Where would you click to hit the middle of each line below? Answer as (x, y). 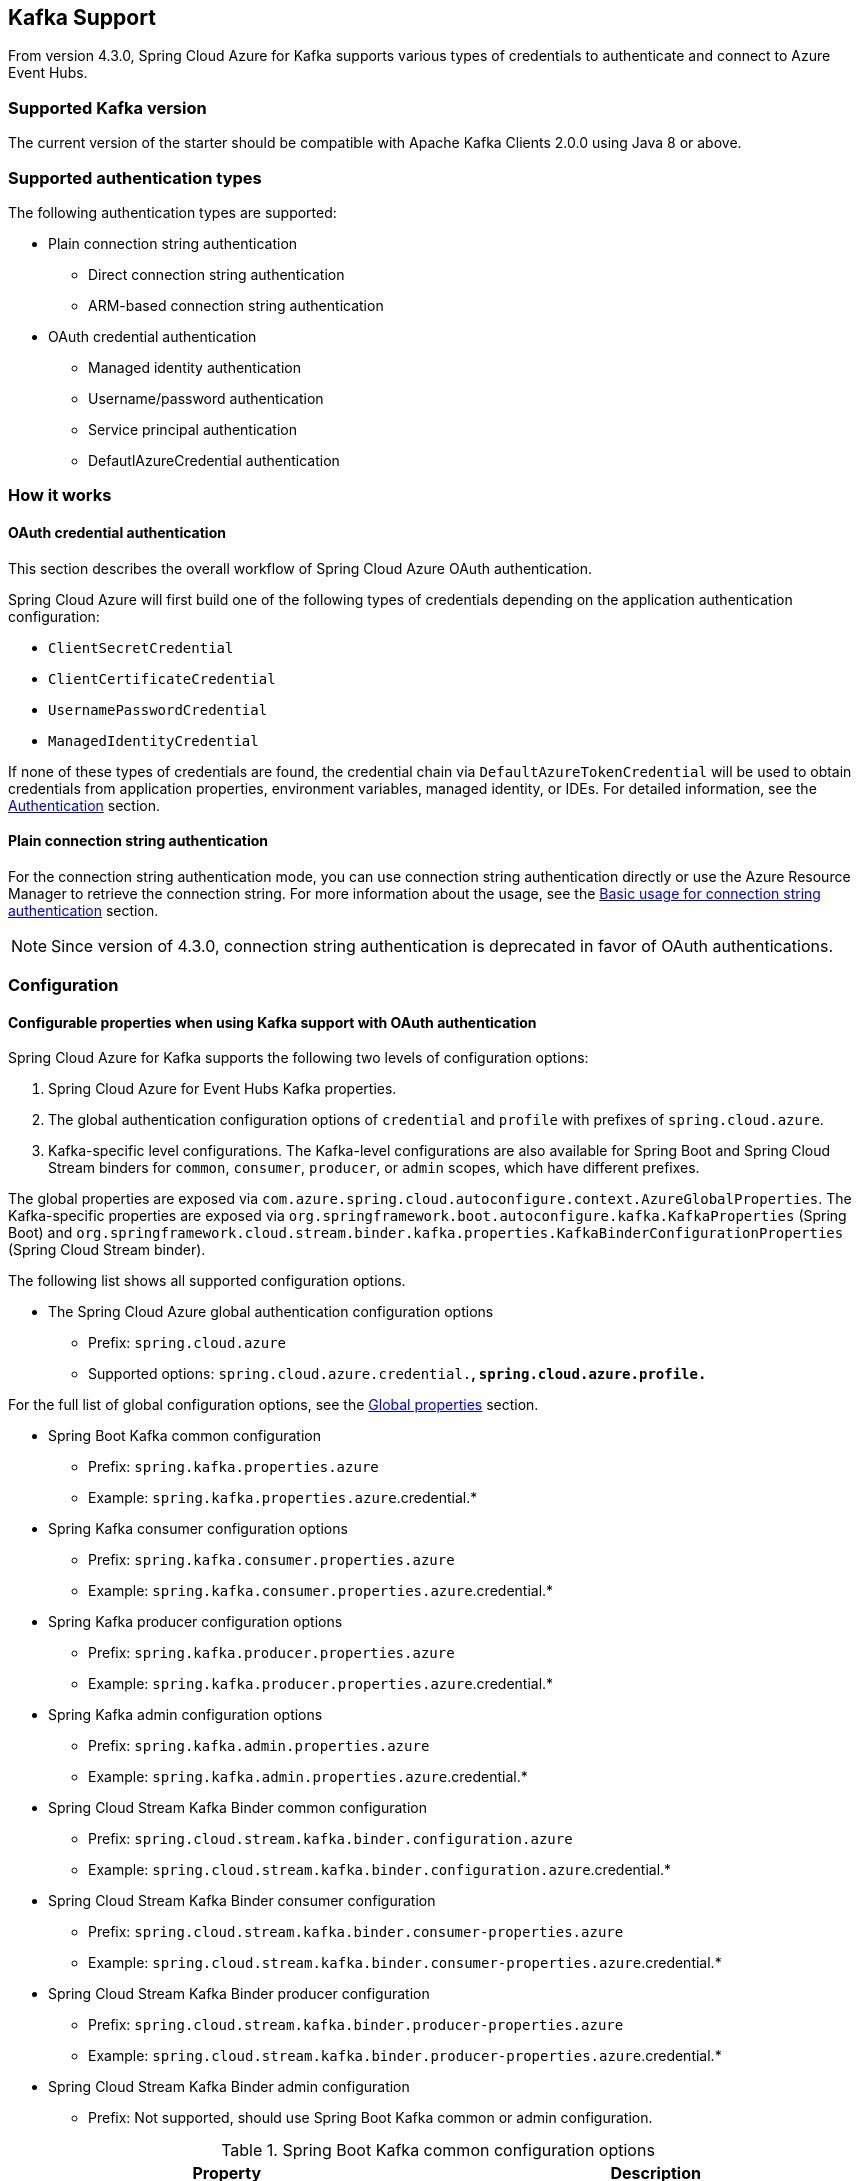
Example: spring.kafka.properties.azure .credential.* (283, 1498)
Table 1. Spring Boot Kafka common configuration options (438, 2150)
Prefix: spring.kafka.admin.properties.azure (259, 1746)
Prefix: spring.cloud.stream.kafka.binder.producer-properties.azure (356, 2025)
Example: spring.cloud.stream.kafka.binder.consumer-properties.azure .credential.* (405, 1963)
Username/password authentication (206, 398)
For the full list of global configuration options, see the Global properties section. (273, 1405)
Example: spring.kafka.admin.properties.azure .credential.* (308, 1777)
